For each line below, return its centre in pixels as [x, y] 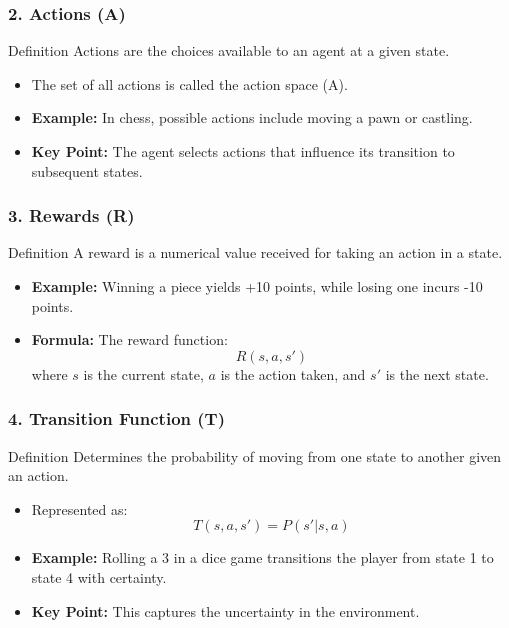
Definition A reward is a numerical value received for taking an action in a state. [255, 252]
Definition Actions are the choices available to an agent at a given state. [229, 50]
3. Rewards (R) [71, 215]
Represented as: [79, 508]
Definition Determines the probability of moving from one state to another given [255, 455]
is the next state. [437, 373]
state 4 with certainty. [99, 576]
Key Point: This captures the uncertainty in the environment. [225, 610]
